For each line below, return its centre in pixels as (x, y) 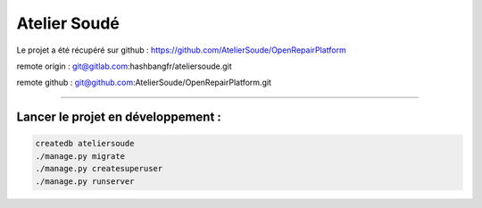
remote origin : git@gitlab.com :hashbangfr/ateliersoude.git (124, 66)
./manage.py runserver (85, 181)
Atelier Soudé (68, 23)
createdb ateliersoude (85, 144)
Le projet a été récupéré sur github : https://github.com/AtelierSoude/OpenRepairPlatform (182, 50)
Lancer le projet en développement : (119, 117)
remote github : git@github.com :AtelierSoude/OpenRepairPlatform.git (144, 83)
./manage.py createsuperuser (99, 169)
